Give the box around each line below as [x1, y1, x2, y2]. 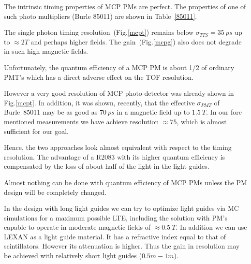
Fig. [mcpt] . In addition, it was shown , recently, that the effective [4, 97, 195, 107]
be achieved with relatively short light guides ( [4, 250, 142, 261]
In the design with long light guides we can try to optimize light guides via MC [4, 203, 239, 213]
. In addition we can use [176, 222, 247, 232]
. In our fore [206, 107, 242, 117]
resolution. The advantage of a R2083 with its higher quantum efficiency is [4, 151, 225, 161]
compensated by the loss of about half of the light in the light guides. [4, 161, 209, 171]
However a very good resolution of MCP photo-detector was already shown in [4, 88, 234, 98]
